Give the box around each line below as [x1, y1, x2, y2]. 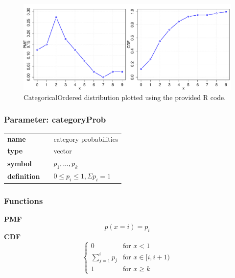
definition [7, 171, 40, 181]
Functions [4, 194, 43, 206]
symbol [7, 158, 32, 168]
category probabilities [53, 133, 118, 144]
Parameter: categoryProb [4, 113, 106, 125]
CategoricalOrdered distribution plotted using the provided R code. [23, 92, 226, 102]
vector [53, 146, 72, 156]
